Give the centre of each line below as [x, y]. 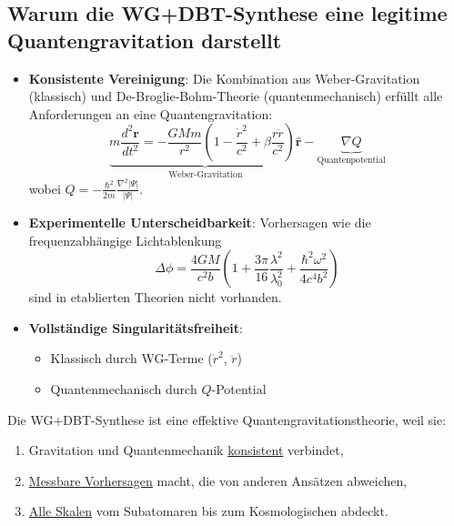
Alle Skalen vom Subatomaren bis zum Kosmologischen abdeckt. [208, 511]
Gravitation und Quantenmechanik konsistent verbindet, [186, 450]
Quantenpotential [351, 161]
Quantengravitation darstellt [145, 40]
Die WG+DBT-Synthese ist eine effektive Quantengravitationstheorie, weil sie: [227, 419]
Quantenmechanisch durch [124, 389]
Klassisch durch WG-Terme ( [131, 358]
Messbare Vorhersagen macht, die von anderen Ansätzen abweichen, [218, 480]
